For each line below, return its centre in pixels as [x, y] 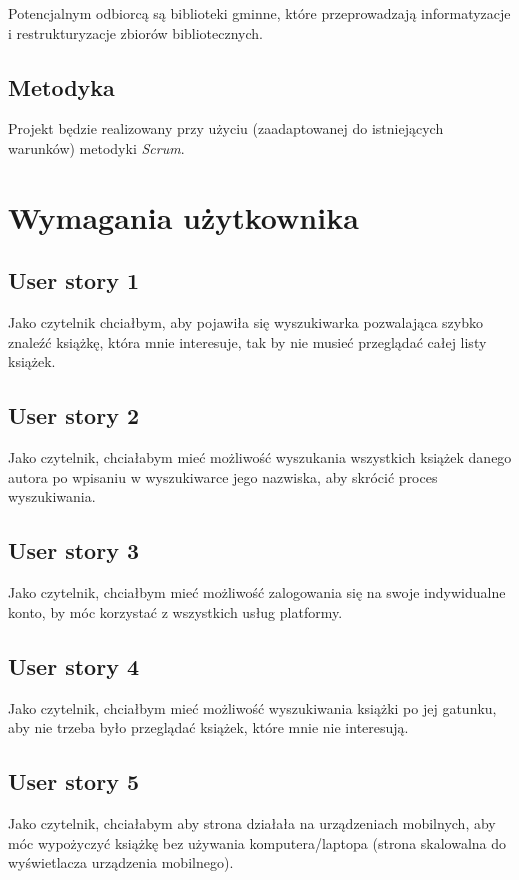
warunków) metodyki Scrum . [96, 147]
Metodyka [61, 86]
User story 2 [73, 415]
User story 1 [73, 280]
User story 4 [73, 665]
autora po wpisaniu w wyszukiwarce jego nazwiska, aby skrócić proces [223, 476]
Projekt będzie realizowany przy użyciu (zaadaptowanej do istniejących [226, 128]
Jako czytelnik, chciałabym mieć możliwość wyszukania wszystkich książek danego [260, 457]
